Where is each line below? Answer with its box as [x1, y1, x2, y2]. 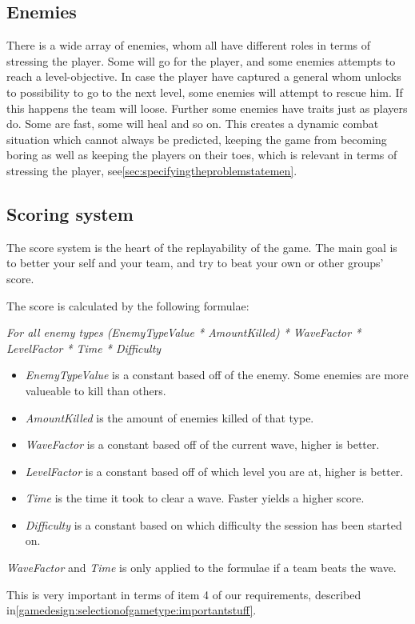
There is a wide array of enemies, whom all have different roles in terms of [6, 37, 371, 54]
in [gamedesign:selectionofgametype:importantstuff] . [6, 602, 257, 618]
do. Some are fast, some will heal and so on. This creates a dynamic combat [6, 115, 379, 132]
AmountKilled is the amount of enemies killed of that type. [25, 409, 314, 426]
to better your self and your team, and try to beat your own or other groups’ [6, 254, 384, 271]
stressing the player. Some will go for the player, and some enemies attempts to [6, 52, 396, 69]
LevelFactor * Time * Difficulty [6, 339, 162, 356]
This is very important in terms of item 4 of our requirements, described [6, 586, 361, 602]
